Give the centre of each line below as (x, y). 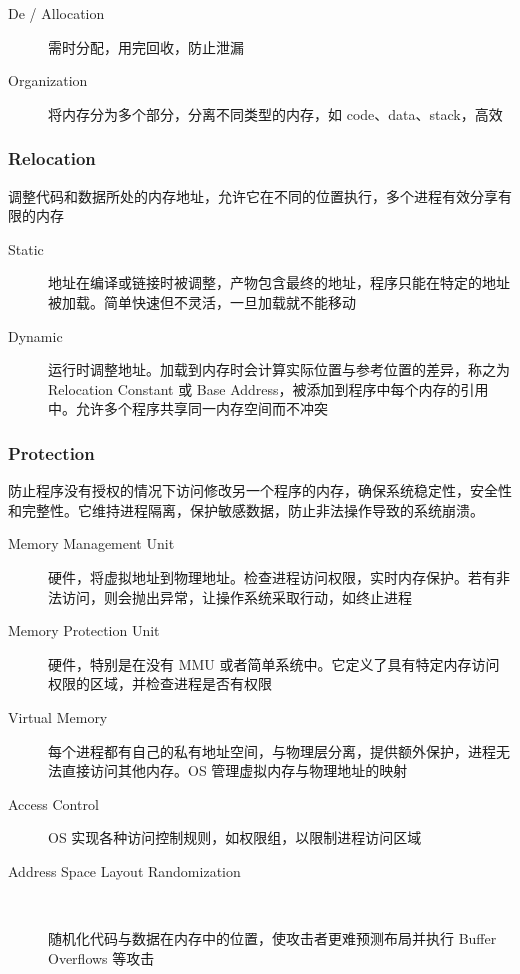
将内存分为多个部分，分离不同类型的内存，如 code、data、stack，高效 (275, 113)
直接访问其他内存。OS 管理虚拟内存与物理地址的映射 (234, 770)
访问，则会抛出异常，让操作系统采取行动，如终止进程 (236, 596)
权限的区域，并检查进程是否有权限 (160, 683)
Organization (48, 80)
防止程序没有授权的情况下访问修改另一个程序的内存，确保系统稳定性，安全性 (260, 490)
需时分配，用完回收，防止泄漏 (146, 46)
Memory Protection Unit (84, 630)
